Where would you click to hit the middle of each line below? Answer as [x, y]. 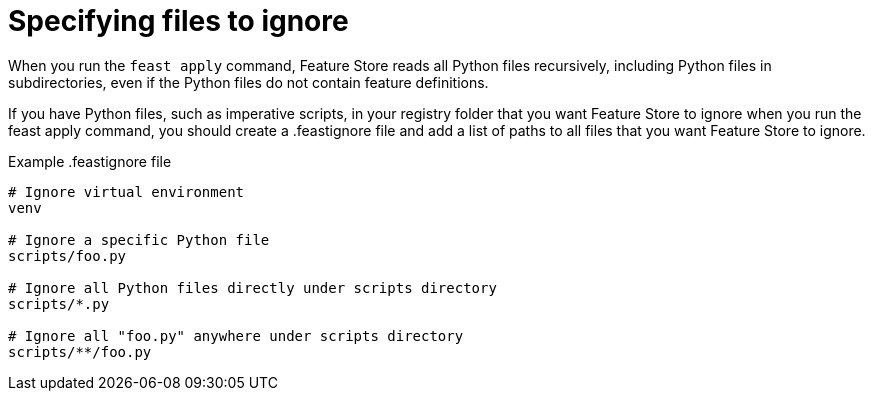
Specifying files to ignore [178, 21]
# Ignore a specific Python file [139, 239]
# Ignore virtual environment [126, 191]
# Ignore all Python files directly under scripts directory [252, 287]
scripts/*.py [59, 303]
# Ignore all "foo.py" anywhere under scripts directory [236, 335]
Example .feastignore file [90, 161]
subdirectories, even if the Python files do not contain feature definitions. [248, 82]
